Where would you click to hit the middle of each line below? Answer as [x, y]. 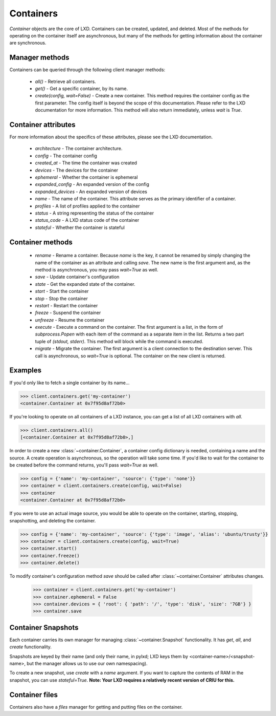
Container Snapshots [44, 627]
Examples [26, 371]
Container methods [41, 242]
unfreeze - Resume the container [70, 320]
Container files [34, 695]
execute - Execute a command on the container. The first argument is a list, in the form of [129, 327]
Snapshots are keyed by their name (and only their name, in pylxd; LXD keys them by [99, 656]
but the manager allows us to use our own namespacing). [87, 663]
